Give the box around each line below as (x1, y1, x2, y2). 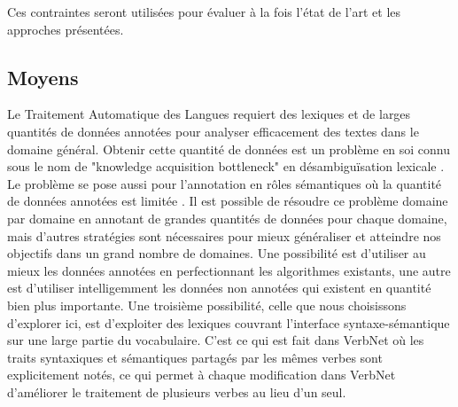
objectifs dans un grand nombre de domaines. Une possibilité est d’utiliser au (7, 244, 426, 262)
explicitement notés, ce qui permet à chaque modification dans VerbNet (7, 365, 396, 384)
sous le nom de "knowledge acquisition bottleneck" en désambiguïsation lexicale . (7, 157, 445, 176)
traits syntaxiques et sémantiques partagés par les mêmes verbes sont (7, 348, 383, 366)
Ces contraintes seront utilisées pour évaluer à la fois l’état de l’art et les (7, 3, 401, 20)
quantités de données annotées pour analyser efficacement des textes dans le (7, 121, 419, 140)
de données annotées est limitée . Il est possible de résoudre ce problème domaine (7, 192, 448, 210)
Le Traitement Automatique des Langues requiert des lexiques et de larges (7, 105, 411, 123)
